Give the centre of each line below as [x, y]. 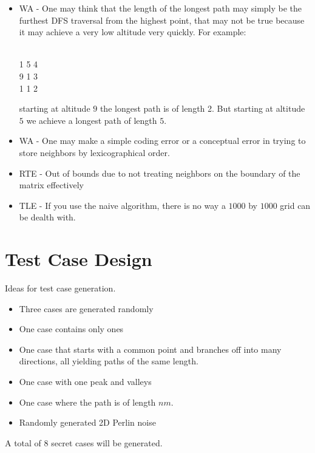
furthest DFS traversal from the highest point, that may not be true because [162, 20]
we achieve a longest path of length [92, 120]
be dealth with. [47, 217]
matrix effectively [51, 185]
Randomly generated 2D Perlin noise [87, 422]
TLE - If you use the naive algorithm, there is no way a [122, 205]
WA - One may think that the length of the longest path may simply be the [161, 8]
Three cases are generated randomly [86, 308]
